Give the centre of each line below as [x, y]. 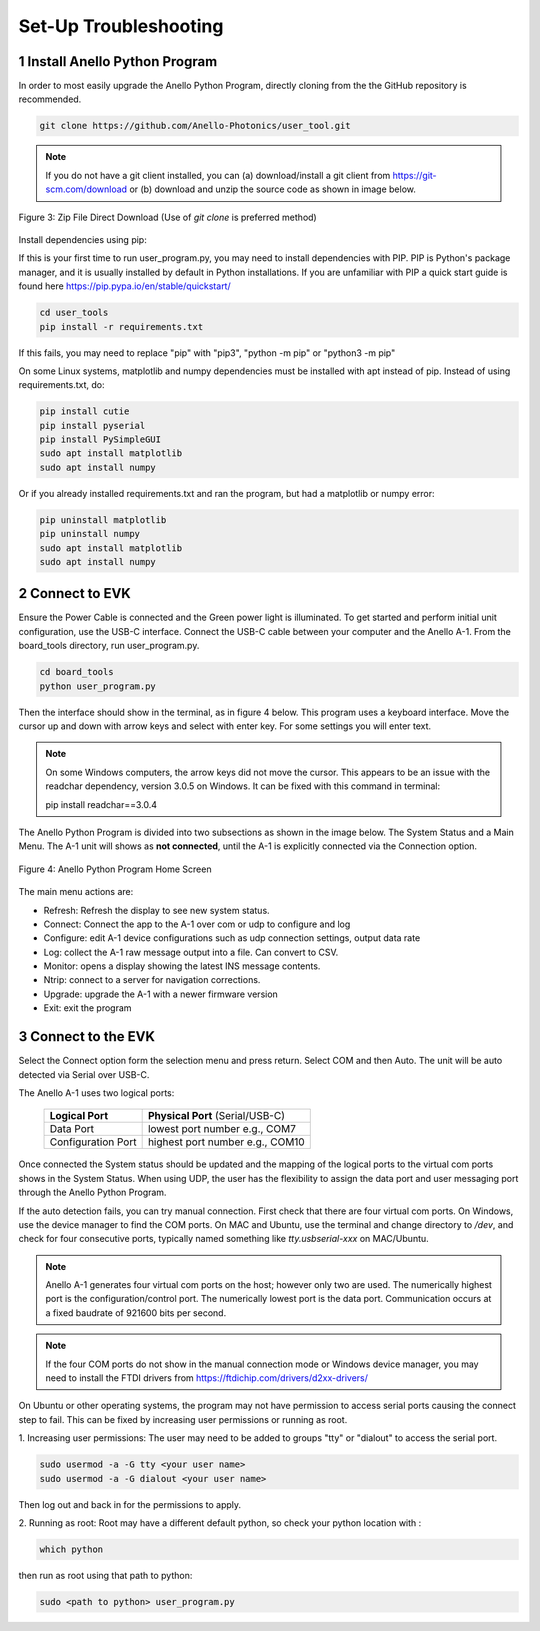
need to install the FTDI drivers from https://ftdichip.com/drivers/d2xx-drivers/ [207, 1378]
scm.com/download [86, 189]
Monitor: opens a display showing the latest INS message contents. [182, 966]
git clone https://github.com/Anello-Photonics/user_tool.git [195, 126]
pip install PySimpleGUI [100, 439]
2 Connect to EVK [75, 593]
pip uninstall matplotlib [103, 519]
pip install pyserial [92, 425]
